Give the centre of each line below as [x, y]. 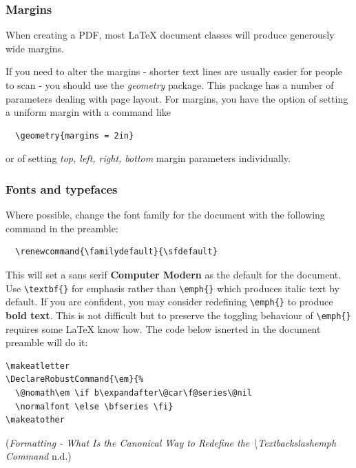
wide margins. [35, 48]
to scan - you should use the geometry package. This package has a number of [170, 85]
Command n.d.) [39, 456]
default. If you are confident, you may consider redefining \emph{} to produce [169, 302]
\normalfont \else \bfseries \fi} [94, 406]
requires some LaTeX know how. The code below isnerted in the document [163, 328]
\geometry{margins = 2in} [75, 135]
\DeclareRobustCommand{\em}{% [75, 379]
